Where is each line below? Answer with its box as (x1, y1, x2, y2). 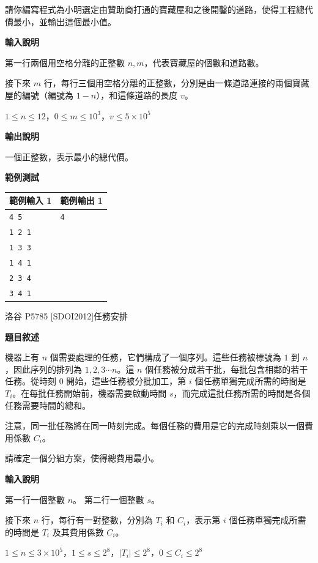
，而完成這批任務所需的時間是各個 (173, 386, 311, 399)
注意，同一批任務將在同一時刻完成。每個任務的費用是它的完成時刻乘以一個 (5, 419, 305, 432)
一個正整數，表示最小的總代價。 (5, 150, 133, 163)
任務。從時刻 (5, 375, 56, 387)
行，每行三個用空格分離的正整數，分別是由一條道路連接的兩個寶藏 (43, 76, 309, 89)
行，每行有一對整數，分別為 (41, 513, 153, 526)
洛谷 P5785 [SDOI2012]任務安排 (5, 309, 128, 322)
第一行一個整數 (5, 493, 65, 505)
